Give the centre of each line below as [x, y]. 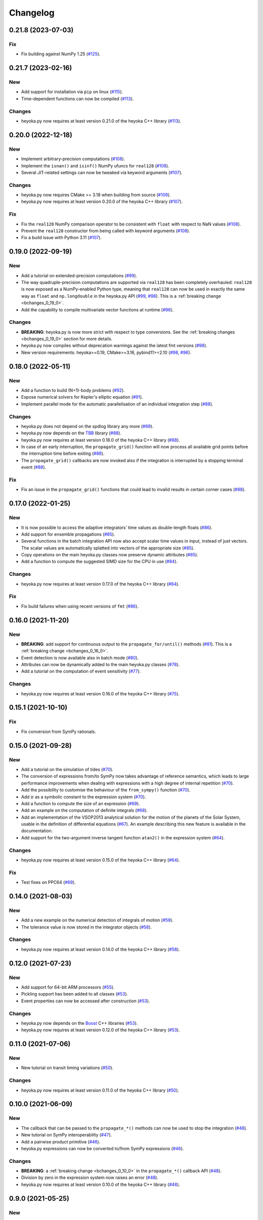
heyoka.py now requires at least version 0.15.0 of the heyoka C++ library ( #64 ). [101, 860]
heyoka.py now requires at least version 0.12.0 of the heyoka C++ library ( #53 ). [101, 1030]
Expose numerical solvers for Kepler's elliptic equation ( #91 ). [82, 397]
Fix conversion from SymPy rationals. [59, 732]
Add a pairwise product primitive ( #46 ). [61, 1141]
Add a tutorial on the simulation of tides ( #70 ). [67, 769]
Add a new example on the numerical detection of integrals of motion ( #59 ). [97, 920]
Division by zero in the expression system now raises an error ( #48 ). [90, 1178]
